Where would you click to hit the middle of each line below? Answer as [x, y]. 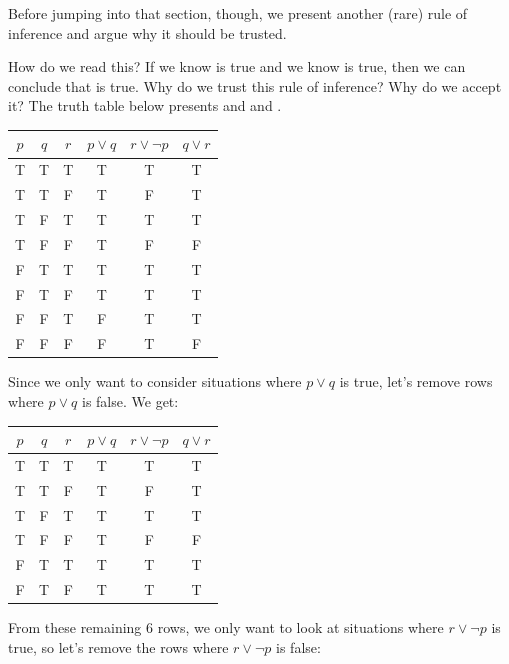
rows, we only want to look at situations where [300, 627]
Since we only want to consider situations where [155, 381]
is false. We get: [130, 400]
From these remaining [75, 627]
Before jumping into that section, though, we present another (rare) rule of [238, 13]
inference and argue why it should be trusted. [147, 32]
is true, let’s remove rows [416, 381]
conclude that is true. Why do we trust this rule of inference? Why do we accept [255, 85]
